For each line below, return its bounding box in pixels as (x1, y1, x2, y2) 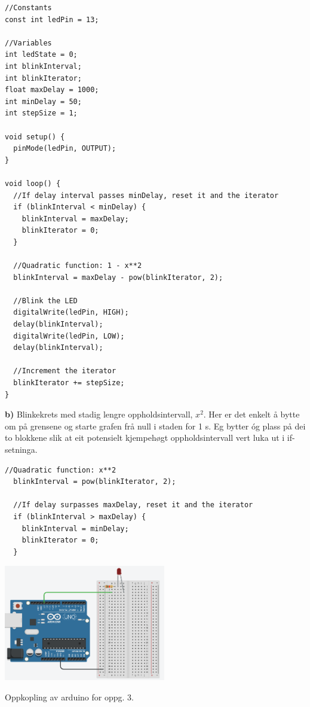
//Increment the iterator (13, 367, 116, 376)
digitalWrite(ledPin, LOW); (13, 331, 125, 340)
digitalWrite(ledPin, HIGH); (13, 308, 129, 317)
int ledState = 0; (5, 50, 78, 59)
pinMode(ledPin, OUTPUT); (13, 144, 116, 153)
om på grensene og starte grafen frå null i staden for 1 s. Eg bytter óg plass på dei (5, 419, 306, 432)
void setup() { (5, 132, 65, 141)
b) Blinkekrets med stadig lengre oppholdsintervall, (5, 408, 193, 420)
